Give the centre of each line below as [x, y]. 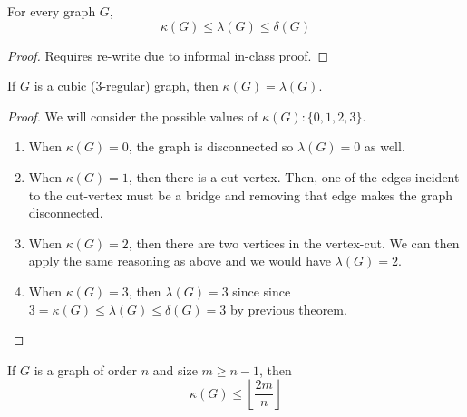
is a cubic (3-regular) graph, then [126, 86]
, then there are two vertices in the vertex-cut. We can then [294, 242]
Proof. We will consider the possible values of [133, 116]
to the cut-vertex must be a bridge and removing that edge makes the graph [241, 194]
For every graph [52, 11]
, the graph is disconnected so [211, 146]
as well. [384, 146]
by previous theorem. [289, 309]
